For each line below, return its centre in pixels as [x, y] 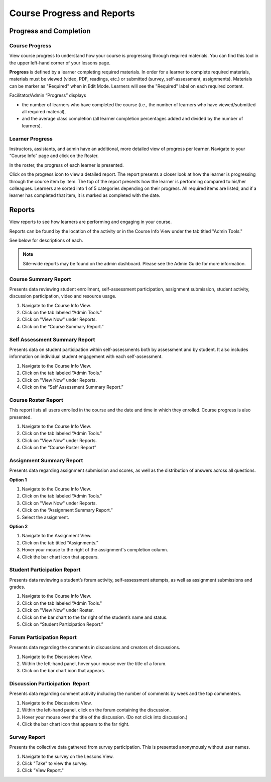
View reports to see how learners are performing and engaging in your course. [91, 222]
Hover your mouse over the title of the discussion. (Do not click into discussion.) [105, 717]
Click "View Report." [43, 770]
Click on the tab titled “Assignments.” [60, 543]
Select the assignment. [46, 517]
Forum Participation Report [43, 637]
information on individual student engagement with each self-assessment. [86, 357]
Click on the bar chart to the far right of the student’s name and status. [95, 617]
